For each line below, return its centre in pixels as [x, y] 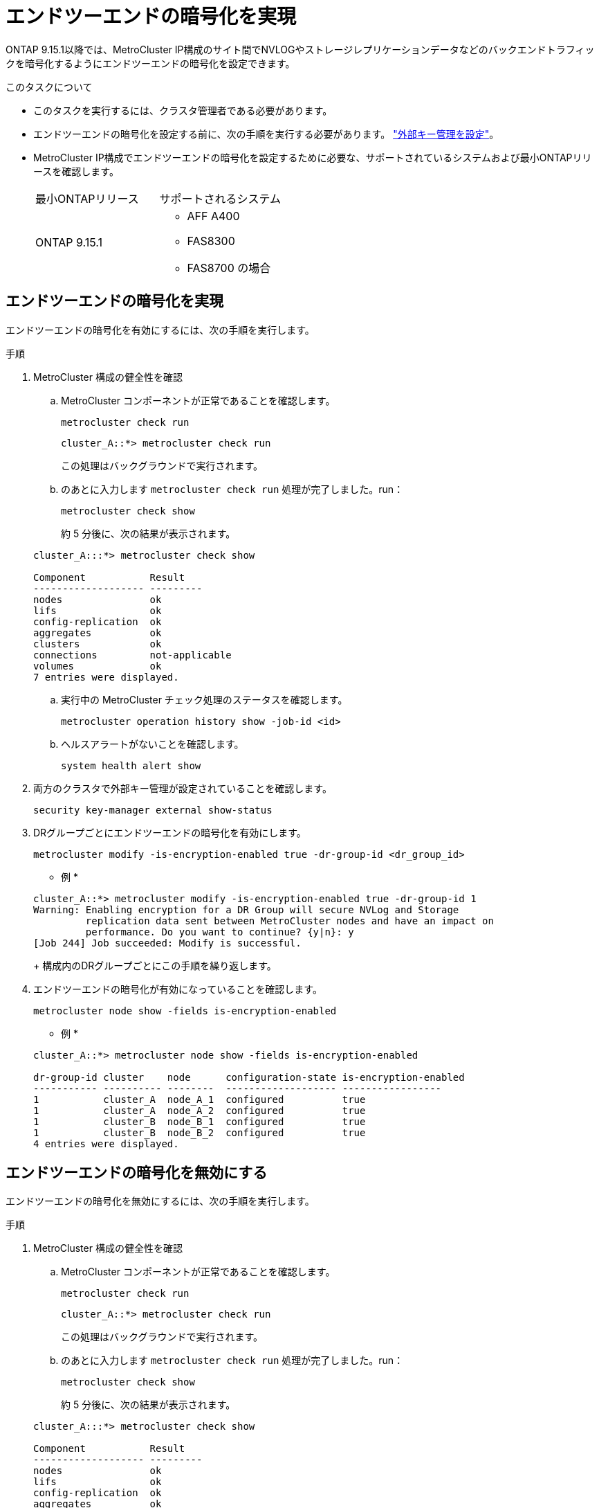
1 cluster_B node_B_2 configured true [200, 1132]
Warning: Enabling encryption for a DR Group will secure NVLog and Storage [246, 909]
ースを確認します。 [76, 171]
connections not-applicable [132, 655]
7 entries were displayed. [106, 677]
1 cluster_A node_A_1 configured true [200, 1099]
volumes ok [98, 666]
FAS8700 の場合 [229, 268]
